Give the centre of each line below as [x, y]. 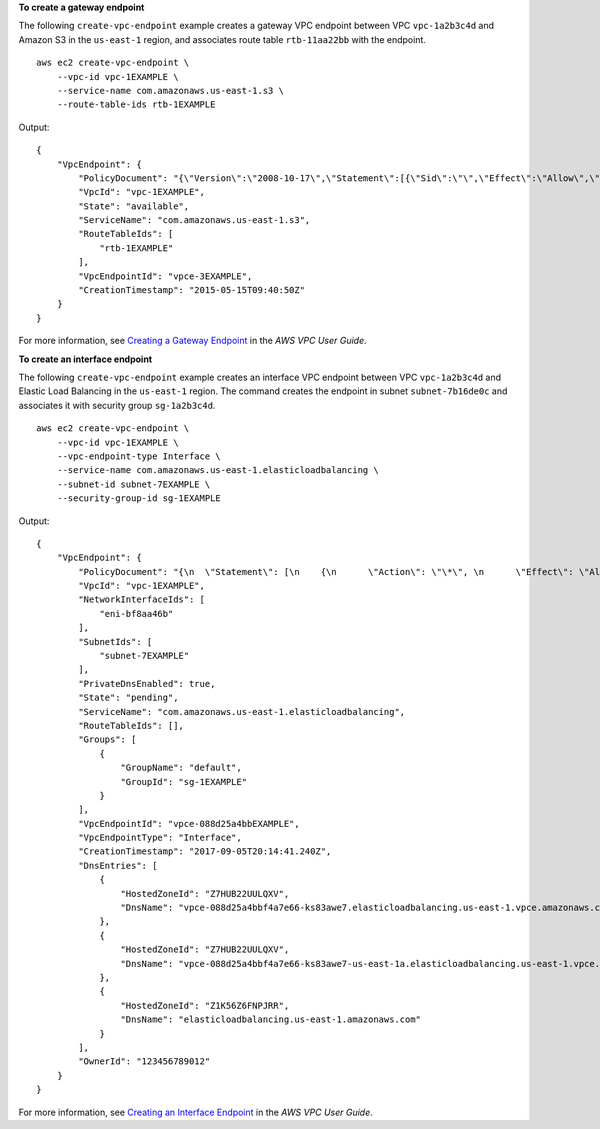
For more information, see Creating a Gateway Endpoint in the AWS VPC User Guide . [192, 341]
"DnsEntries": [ [118, 865]
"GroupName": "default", [181, 768]
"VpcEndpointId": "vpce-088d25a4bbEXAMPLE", [189, 823]
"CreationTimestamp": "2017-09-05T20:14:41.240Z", [205, 851]
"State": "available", [134, 206]
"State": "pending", [128, 698]
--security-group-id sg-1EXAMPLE [139, 498]
